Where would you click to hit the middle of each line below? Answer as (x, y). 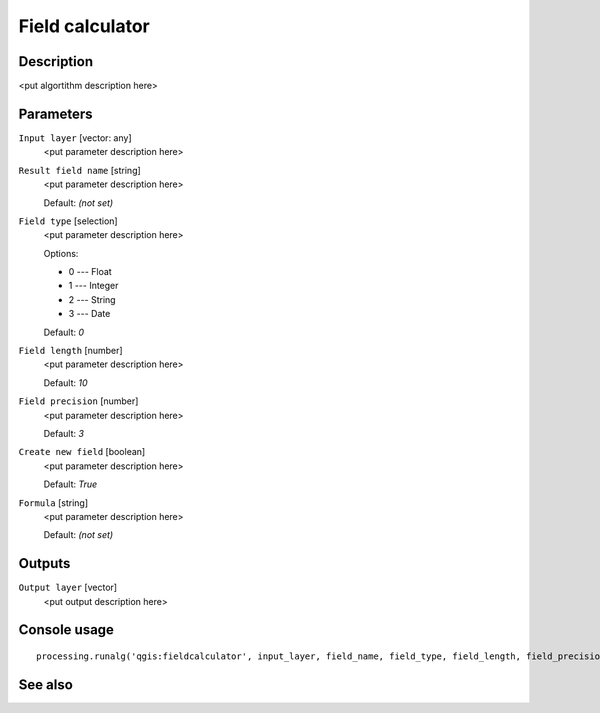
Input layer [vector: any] (75, 137)
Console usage (66, 630)
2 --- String (92, 299)
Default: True (70, 484)
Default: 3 (64, 433)
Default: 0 (64, 332)
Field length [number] (71, 351)
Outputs (44, 563)
